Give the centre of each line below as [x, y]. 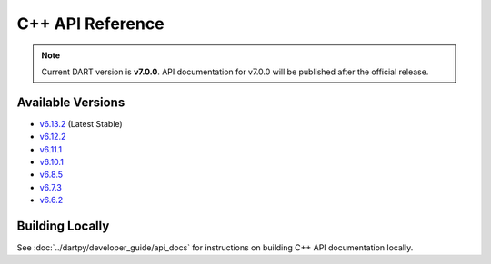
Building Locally [63, 226]
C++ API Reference [90, 24]
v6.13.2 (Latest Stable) [81, 123]
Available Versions [71, 102]
